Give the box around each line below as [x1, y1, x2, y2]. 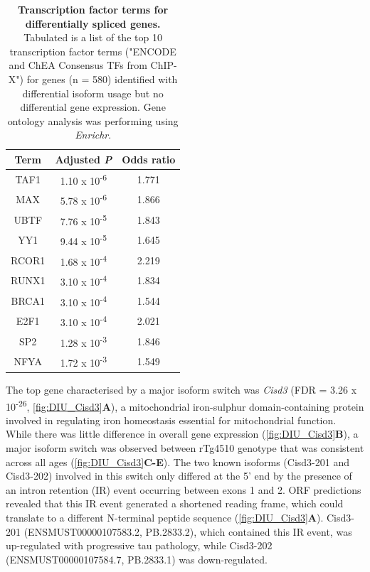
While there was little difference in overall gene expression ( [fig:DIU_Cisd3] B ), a [6, 426, 359, 441]
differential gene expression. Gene [20, 99, 166, 114]
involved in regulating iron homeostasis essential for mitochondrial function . [6, 412, 337, 427]
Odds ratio [122, 151, 176, 166]
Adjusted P [55, 151, 112, 166]
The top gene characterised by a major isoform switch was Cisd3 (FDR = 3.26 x [6, 382, 357, 397]
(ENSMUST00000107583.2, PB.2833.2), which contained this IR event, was [23, 524, 352, 539]
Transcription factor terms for [18, 2, 169, 16]
